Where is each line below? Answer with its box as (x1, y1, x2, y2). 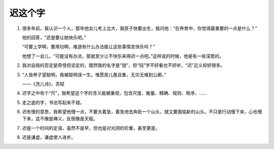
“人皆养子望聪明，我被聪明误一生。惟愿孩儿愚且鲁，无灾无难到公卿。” (22, 71, 166, 78)
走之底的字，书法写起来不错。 (22, 99, 85, 106)
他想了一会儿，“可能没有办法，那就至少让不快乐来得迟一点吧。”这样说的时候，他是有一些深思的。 (22, 53, 224, 59)
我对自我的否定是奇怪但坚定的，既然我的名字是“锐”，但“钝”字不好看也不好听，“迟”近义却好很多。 (22, 62, 225, 68)
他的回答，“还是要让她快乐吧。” (22, 34, 86, 40)
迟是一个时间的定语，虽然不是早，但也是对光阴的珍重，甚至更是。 (22, 125, 160, 131)
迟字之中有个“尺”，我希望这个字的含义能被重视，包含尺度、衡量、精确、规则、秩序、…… (22, 90, 208, 96)
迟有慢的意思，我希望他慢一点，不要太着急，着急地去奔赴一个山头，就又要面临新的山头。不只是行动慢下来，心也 (22, 109, 258, 115)
